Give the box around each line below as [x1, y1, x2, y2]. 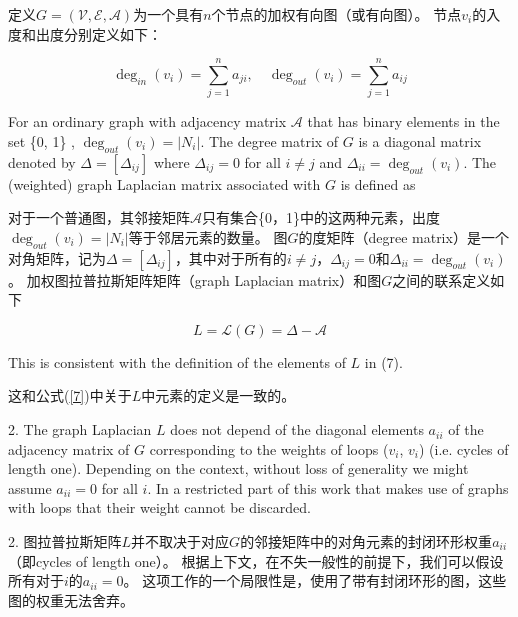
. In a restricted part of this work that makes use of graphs [147, 477, 509, 498]
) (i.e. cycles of [418, 438, 509, 459]
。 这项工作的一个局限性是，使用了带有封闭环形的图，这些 [123, 570, 507, 591]
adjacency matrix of [8, 438, 130, 459]
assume [8, 477, 52, 498]
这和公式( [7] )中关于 [8, 385, 132, 406]
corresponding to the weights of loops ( [149, 438, 389, 459]
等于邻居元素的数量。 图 [128, 226, 288, 247]
